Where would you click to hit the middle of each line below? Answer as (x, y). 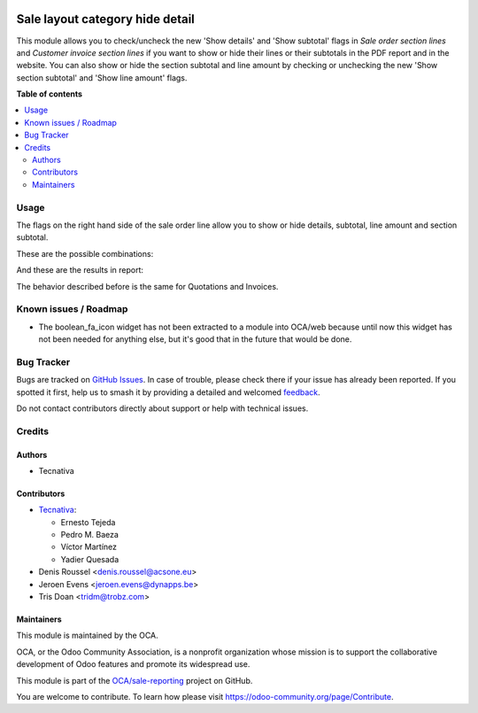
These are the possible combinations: (85, 253)
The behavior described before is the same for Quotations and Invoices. (147, 286)
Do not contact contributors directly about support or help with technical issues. (162, 408)
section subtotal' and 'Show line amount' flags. (102, 77)
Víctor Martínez (89, 547)
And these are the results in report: (80, 270)
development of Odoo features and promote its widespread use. (133, 664)
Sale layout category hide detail (105, 19)
